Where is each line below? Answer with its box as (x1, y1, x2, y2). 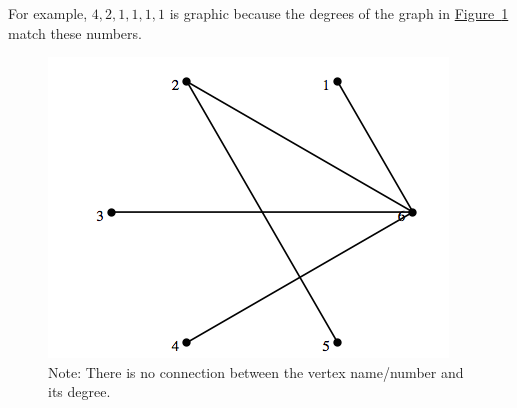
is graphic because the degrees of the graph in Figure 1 (169, 3, 509, 23)
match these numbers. (8, 22, 142, 43)
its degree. (48, 381, 111, 402)
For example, (8, 3, 88, 23)
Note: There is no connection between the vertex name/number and (48, 361, 464, 382)
